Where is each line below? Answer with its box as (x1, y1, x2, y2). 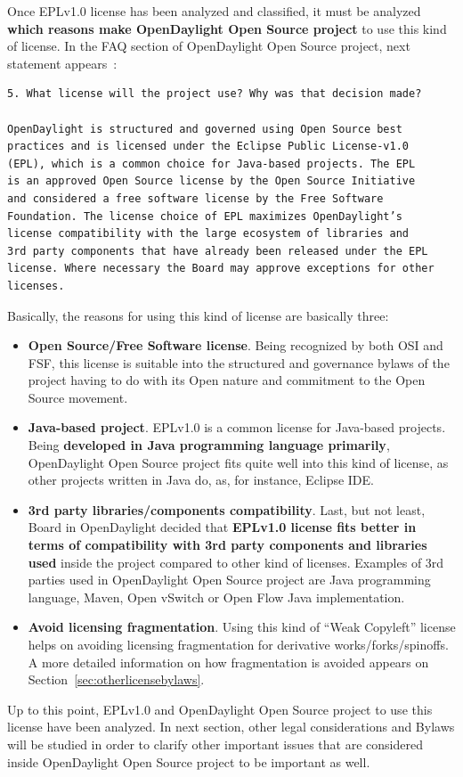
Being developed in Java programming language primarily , (28, 436, 390, 454)
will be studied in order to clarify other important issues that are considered (7, 734, 423, 753)
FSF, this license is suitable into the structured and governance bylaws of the (28, 353, 450, 372)
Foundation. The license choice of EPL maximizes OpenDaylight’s (7, 209, 402, 223)
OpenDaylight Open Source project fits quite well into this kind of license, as (28, 453, 449, 471)
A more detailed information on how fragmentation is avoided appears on (28, 652, 429, 671)
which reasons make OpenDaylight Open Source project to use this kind (7, 19, 447, 37)
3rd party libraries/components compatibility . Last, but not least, (28, 500, 426, 519)
